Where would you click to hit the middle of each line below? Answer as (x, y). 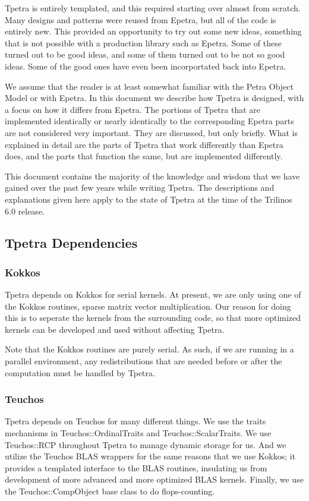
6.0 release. (25, 211)
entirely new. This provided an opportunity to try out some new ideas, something (153, 31)
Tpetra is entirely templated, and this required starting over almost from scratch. (153, 8)
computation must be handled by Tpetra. (80, 372)
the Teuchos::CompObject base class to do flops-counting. (110, 491)
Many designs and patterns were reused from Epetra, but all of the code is (141, 19)
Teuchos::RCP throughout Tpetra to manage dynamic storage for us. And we (146, 444)
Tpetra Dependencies (71, 243)
